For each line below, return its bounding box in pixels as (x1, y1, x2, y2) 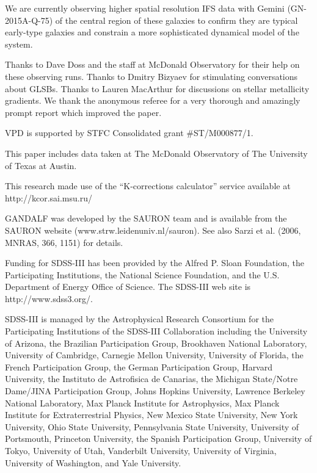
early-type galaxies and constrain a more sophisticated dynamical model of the (5, 26, 299, 38)
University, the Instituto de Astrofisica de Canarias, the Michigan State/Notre (5, 372, 298, 385)
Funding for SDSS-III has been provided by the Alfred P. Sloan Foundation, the (5, 256, 304, 269)
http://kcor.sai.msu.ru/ (5, 191, 92, 204)
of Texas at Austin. (5, 159, 77, 172)
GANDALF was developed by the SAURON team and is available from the (5, 212, 287, 225)
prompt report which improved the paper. (5, 106, 162, 118)
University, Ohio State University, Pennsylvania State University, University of (5, 420, 299, 433)
